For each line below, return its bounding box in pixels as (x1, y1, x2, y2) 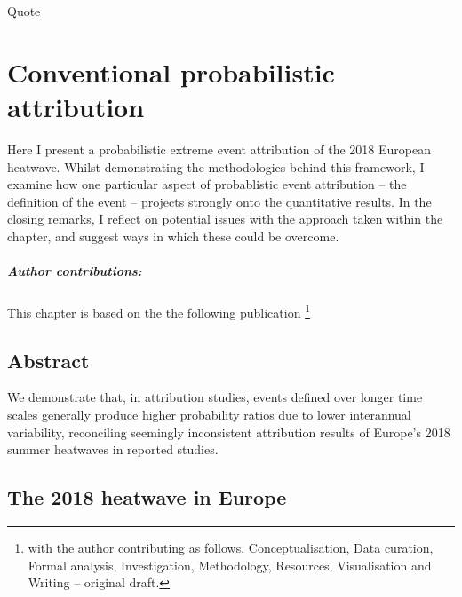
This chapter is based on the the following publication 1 (7, 301, 310, 321)
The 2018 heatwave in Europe (7, 483, 287, 511)
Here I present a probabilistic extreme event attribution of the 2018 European (7, 139, 431, 158)
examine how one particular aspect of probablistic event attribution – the (7, 175, 407, 193)
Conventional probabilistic (7, 53, 335, 90)
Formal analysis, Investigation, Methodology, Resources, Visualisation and (28, 555, 432, 574)
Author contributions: (7, 262, 142, 280)
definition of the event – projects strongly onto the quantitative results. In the (7, 192, 432, 210)
